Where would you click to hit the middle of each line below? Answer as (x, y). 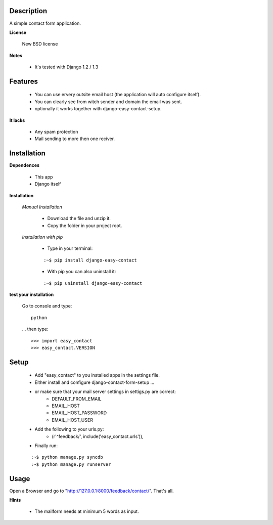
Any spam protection (56, 132)
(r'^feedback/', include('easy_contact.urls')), (98, 436)
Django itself (48, 184)
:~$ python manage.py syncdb (67, 457)
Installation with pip (42, 237)
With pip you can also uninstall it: (82, 272)
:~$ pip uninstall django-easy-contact (93, 283)
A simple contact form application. (45, 23)
